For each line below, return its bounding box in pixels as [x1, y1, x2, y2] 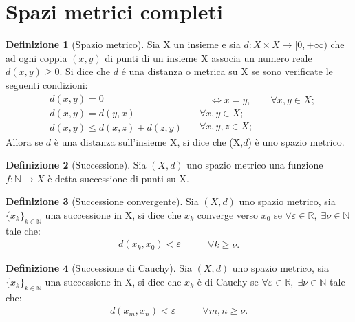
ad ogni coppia [6, 50, 67, 65]
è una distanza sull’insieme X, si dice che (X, [54, 134, 244, 149]
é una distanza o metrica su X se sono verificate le [121, 64, 333, 78]
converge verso [197, 207, 259, 222]
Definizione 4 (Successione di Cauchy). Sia [6, 261, 192, 275]
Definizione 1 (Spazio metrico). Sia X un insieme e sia [6, 37, 241, 52]
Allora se [6, 134, 43, 149]
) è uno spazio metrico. [248, 134, 345, 149]
